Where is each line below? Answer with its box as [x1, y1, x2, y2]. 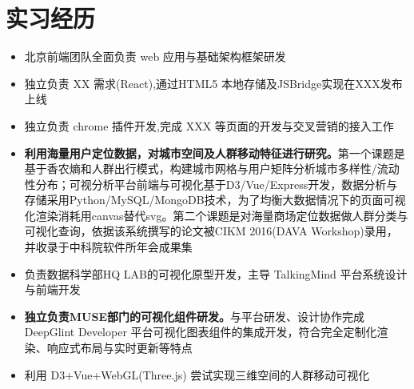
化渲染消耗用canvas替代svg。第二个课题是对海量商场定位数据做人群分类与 [24, 207, 408, 223]
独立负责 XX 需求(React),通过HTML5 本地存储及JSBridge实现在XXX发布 [24, 74, 403, 91]
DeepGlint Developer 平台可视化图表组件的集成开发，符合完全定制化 [24, 323, 377, 340]
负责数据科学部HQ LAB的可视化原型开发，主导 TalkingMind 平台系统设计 [24, 265, 408, 282]
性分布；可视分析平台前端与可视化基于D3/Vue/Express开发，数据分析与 [24, 175, 398, 192]
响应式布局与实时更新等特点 [46, 339, 193, 356]
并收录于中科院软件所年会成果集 [24, 239, 193, 255]
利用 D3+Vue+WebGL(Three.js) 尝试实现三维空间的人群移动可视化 [24, 366, 370, 383]
